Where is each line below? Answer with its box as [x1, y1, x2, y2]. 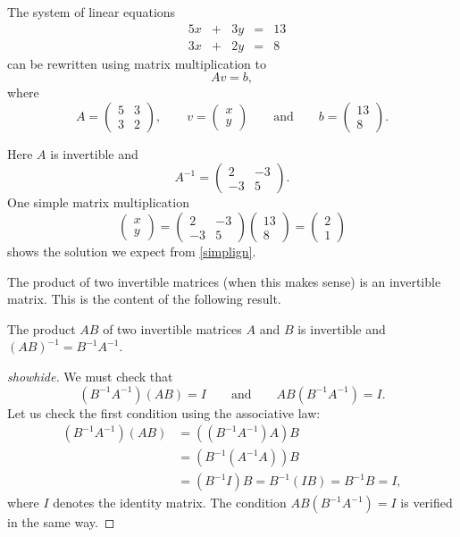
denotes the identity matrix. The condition [53, 493, 287, 512]
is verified [400, 493, 453, 512]
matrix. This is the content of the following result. [7, 289, 281, 308]
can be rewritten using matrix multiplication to [7, 54, 266, 72]
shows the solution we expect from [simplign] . [7, 242, 256, 261]
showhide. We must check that [7, 367, 173, 385]
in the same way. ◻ [7, 513, 115, 532]
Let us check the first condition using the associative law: [7, 403, 321, 422]
